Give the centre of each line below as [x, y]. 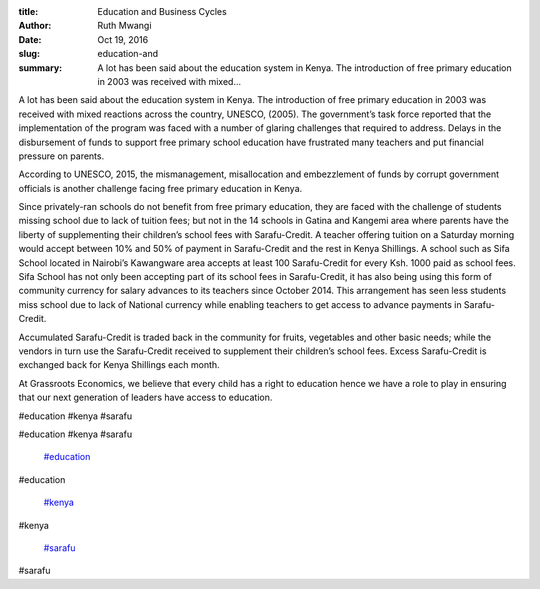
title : [28, 11]
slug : [29, 54]
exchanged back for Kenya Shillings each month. [119, 365]
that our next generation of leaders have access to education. [145, 397]
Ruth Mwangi [124, 26]
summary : [40, 67]
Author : [35, 26]
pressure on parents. [61, 156]
